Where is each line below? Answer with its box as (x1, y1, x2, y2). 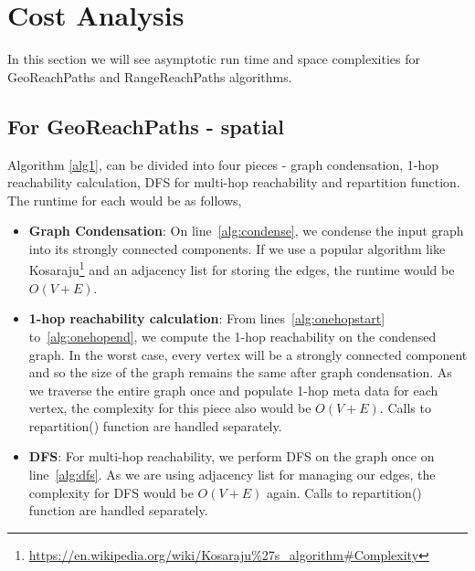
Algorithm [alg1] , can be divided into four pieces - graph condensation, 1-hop (7, 154, 439, 174)
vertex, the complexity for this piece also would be (28, 398, 311, 418)
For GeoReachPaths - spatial (7, 111, 285, 140)
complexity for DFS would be (28, 482, 194, 502)
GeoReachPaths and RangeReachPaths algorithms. (7, 67, 292, 86)
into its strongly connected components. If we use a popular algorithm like (28, 238, 446, 258)
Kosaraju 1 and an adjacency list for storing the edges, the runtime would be (28, 258, 455, 280)
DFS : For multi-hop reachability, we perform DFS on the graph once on (28, 447, 435, 466)
